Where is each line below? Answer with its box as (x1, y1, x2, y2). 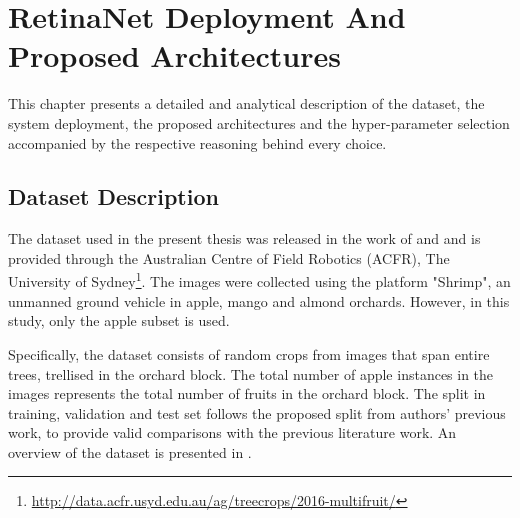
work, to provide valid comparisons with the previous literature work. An (8, 422, 457, 443)
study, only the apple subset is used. (8, 310, 230, 331)
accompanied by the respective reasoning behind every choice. (8, 132, 387, 153)
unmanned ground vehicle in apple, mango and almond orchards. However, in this (8, 290, 510, 311)
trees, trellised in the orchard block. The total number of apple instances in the (8, 363, 494, 384)
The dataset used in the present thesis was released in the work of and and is (8, 228, 481, 249)
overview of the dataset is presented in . (8, 441, 252, 462)
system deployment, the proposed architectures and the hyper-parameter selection (8, 112, 510, 133)
